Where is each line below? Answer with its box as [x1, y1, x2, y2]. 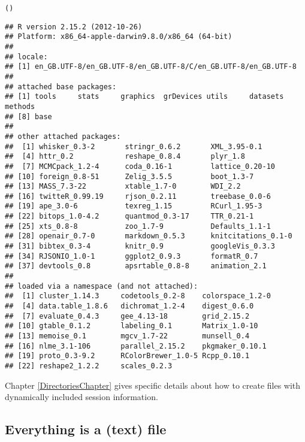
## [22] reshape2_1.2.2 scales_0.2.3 [5, 361, 173, 370]
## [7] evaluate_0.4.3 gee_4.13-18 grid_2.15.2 [5, 311, 250, 320]
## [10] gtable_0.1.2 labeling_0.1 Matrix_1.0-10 [5, 322, 258, 331]
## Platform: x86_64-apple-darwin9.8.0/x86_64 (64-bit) [5, 32, 232, 41]
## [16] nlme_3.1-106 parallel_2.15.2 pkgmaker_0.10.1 [5, 341, 267, 350]
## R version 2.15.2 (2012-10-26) [5, 22, 143, 31]
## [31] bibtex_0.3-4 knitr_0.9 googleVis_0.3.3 [5, 242, 276, 251]
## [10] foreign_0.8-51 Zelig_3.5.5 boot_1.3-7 [5, 172, 254, 181]
